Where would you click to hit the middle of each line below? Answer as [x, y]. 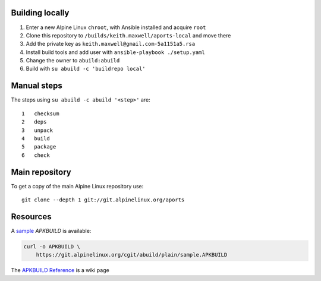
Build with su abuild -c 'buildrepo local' [86, 69]
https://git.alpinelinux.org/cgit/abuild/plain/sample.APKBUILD [132, 255]
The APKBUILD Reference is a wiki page [60, 270]
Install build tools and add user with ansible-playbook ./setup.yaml [115, 52]
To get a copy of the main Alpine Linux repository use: [77, 186]
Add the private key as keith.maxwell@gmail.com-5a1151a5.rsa [111, 44]
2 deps [34, 122]
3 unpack [37, 130]
